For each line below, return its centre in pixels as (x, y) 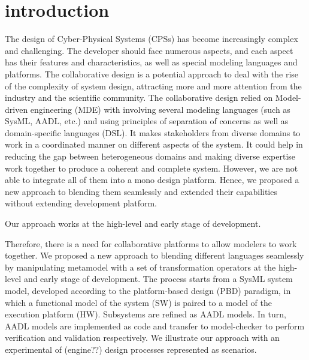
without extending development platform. (81, 203)
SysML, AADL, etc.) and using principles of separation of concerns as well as (147, 121)
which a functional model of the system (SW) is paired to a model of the (138, 302)
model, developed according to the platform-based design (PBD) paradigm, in (148, 290)
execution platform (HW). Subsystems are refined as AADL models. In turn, (146, 314)
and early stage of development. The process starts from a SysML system (158, 279)
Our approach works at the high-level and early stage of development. (133, 223)
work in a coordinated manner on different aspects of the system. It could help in (154, 144)
